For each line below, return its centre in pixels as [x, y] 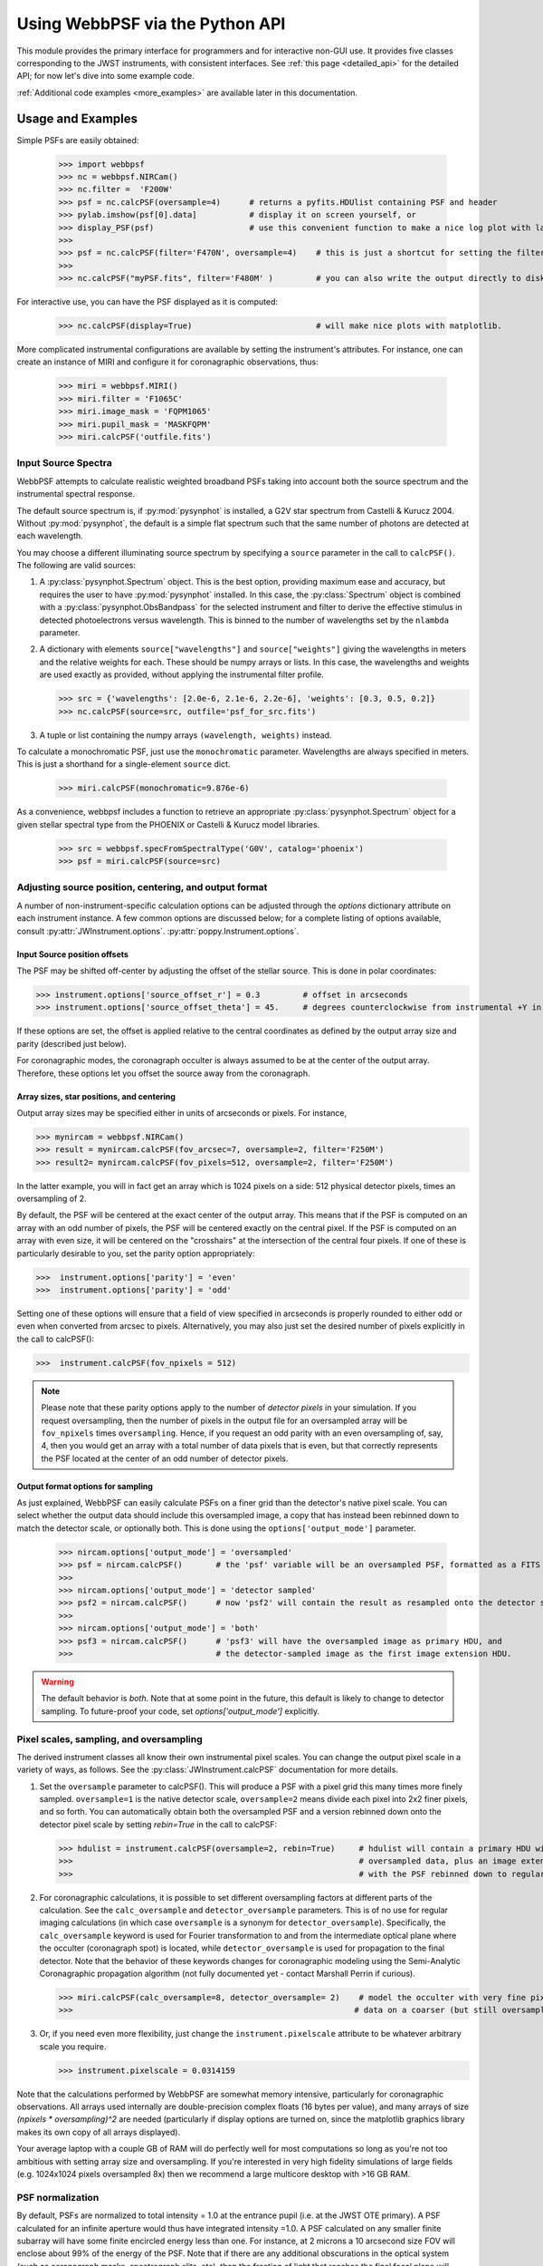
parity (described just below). [71, 1043]
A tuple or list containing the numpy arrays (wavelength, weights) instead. [186, 735]
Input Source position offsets [72, 954]
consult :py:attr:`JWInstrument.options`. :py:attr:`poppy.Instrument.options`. [158, 931]
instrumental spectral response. [76, 494]
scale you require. [73, 2046]
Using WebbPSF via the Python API [151, 24]
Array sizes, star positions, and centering [96, 1096]
